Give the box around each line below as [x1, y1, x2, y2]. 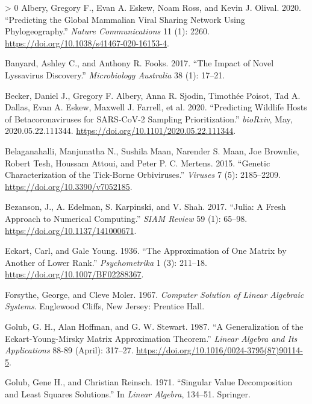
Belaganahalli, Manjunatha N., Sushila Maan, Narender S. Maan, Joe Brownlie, [5, 144, 299, 157]
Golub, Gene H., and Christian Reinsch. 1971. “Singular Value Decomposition [5, 376, 293, 388]
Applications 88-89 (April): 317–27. [5, 344, 134, 356]
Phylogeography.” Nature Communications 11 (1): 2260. [5, 25, 210, 37]
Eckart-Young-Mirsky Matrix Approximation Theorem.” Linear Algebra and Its [5, 332, 298, 344]
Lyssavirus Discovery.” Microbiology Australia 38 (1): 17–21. [5, 68, 225, 81]
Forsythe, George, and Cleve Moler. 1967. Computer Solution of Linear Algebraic [5, 288, 304, 300]
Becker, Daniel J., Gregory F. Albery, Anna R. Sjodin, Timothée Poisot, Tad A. [5, 89, 301, 101]
